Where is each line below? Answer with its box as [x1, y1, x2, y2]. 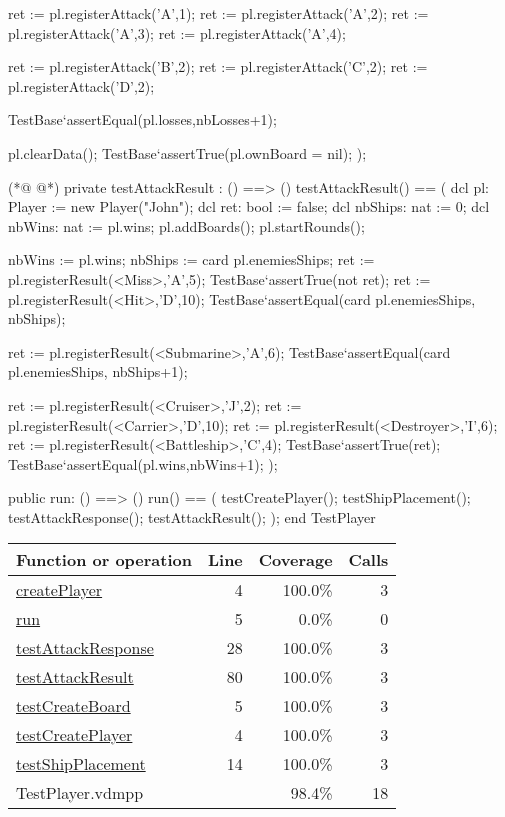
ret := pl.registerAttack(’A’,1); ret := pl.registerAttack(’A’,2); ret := [8, 3, 429, 23]
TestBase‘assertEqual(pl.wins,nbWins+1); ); [8, 453, 278, 474]
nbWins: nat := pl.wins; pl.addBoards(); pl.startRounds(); [8, 215, 365, 236]
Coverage [258, 548, 333, 572]
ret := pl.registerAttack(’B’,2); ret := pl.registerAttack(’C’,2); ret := [8, 56, 428, 77]
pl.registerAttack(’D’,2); [8, 75, 155, 96]
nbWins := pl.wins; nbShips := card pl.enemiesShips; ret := [8, 249, 375, 270]
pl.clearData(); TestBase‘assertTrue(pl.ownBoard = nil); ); [8, 142, 367, 163]
